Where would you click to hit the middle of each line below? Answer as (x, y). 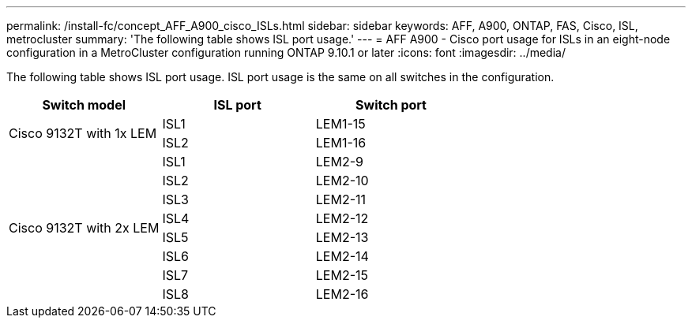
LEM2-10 (342, 181)
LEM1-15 (340, 124)
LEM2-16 (342, 294)
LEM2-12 (342, 218)
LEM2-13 (342, 237)
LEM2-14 (342, 256)
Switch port (391, 105)
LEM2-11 (341, 199)
